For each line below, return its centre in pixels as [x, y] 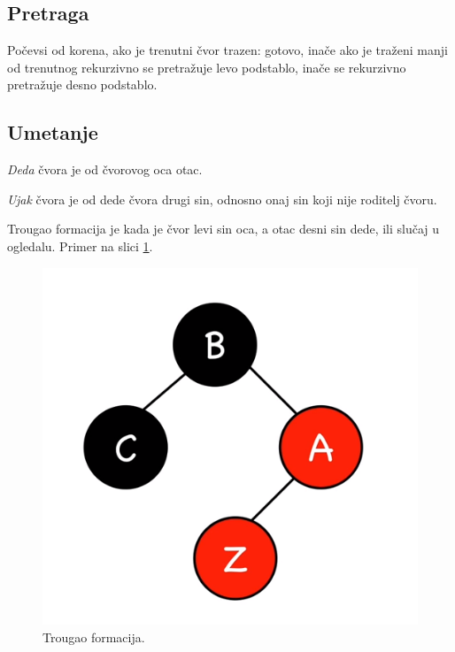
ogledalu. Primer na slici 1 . [80, 245]
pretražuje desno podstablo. [82, 84]
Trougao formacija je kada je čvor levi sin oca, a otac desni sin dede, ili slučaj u [224, 229]
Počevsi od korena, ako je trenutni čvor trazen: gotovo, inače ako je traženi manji [227, 50]
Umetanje [53, 132]
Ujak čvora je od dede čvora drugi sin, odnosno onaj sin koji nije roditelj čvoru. [222, 199]
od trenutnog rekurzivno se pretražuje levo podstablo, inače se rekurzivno [207, 67]
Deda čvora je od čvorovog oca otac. [105, 169]
